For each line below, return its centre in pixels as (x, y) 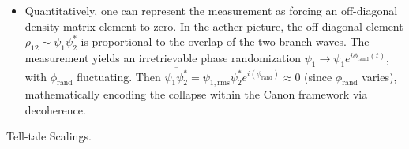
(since (318, 76)
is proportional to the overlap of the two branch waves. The (225, 41)
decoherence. (55, 109)
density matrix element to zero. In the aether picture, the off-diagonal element (214, 26)
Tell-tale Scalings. (49, 136)
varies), (379, 76)
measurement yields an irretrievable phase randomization (163, 57)
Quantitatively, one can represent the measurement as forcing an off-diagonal (211, 10)
